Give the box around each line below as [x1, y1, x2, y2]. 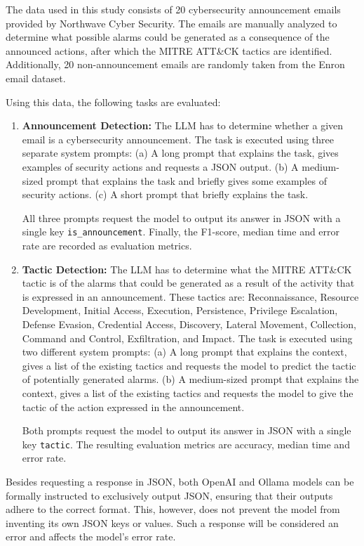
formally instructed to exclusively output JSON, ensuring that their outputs [6, 488, 333, 502]
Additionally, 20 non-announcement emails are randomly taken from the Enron [6, 57, 345, 72]
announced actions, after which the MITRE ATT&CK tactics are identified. [6, 43, 332, 58]
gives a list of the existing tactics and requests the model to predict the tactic [22, 358, 356, 372]
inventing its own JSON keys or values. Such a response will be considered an [6, 515, 339, 530]
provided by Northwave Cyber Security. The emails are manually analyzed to [6, 15, 337, 30]
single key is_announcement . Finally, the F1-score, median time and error [22, 224, 340, 239]
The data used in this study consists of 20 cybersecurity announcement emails [6, 2, 341, 16]
